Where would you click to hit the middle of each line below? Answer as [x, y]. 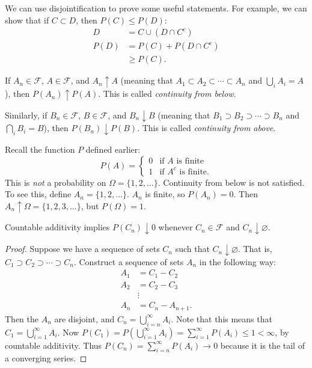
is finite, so [165, 194]
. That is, [255, 249]
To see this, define [38, 194]
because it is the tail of [262, 345]
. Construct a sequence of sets [129, 261]
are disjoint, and [84, 318]
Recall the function [40, 149]
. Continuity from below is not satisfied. [231, 182]
